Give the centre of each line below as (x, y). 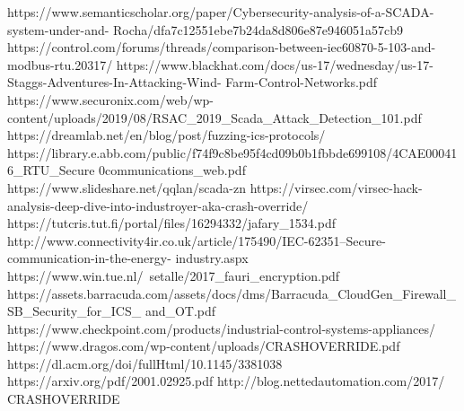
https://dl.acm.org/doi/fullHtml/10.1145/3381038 (145, 363)
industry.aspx (212, 258)
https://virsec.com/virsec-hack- (336, 187)
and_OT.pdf (180, 311)
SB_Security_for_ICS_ (74, 311)
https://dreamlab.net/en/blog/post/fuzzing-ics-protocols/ (166, 135)
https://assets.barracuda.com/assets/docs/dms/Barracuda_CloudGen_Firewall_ (232, 293)
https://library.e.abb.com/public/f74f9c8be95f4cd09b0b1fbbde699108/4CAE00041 (232, 152)
